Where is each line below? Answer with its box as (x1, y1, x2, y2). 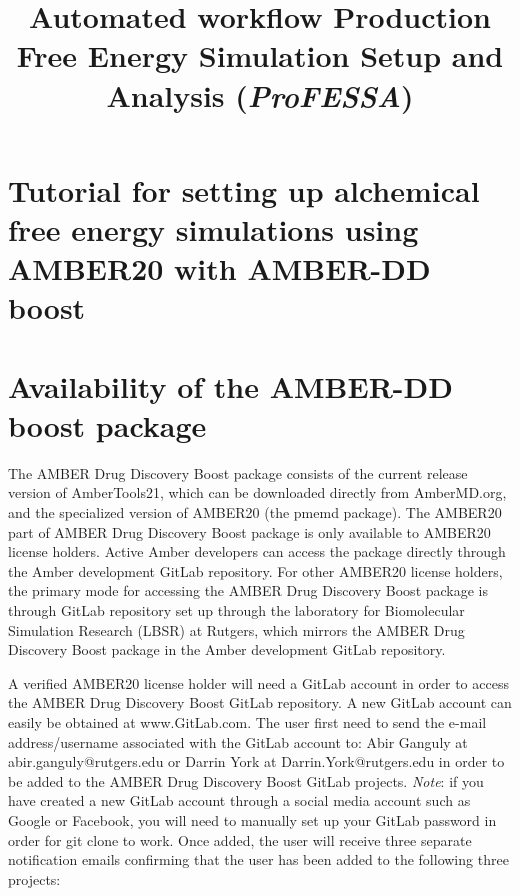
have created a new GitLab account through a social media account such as (8, 790, 471, 811)
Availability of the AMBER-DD (8, 365, 453, 406)
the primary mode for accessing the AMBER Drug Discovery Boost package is (8, 580, 489, 601)
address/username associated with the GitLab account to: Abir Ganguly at (8, 731, 468, 752)
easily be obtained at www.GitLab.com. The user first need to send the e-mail (8, 711, 487, 732)
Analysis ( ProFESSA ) (106, 74, 414, 116)
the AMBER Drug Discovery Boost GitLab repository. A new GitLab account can (8, 692, 512, 713)
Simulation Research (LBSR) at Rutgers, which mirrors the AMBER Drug (8, 619, 465, 640)
